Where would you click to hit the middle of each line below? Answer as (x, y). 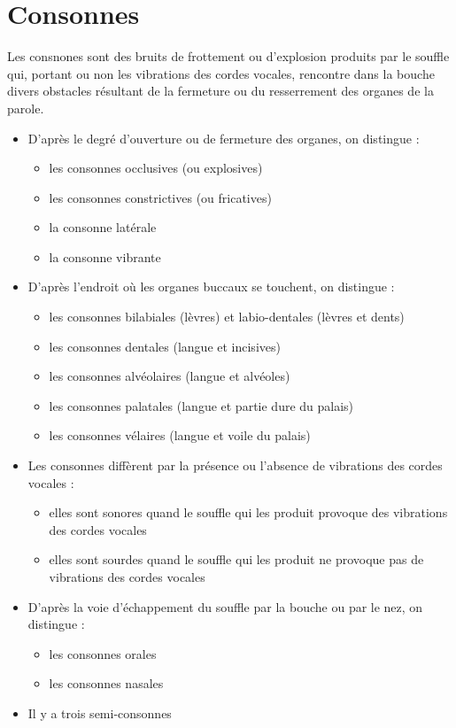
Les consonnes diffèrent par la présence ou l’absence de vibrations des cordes (235, 465)
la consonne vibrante (105, 256)
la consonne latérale (103, 227)
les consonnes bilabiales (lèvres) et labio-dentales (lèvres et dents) (227, 317)
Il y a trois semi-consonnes (100, 713)
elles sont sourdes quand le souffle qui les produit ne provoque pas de (236, 559)
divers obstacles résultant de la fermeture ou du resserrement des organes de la (220, 91)
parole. (26, 108)
